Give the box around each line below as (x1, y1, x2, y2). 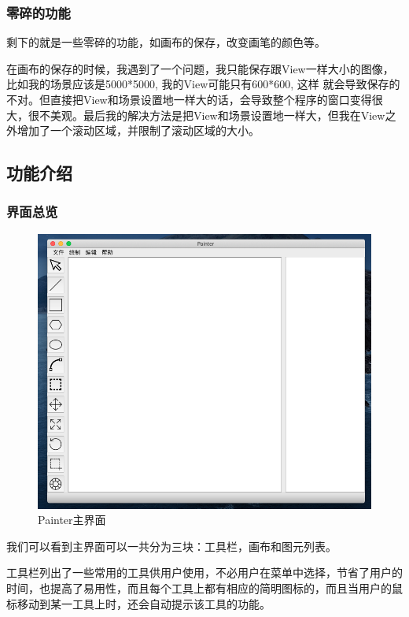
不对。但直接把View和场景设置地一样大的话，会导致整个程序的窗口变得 (6, 91, 372, 107)
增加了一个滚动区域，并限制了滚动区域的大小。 (17, 122, 260, 139)
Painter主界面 (38, 511, 106, 528)
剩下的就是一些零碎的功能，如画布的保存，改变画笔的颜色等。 (6, 34, 326, 50)
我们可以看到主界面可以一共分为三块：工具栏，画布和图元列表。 (6, 537, 337, 554)
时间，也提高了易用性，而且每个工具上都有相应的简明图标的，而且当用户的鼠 (6, 579, 403, 596)
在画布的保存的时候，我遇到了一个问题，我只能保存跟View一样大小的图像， (6, 60, 394, 76)
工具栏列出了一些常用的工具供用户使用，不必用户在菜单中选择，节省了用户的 (6, 564, 403, 581)
